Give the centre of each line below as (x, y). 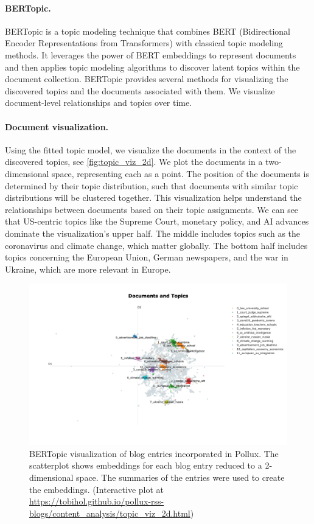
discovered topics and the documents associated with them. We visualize (140, 90)
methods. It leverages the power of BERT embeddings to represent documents (151, 54)
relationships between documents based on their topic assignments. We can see (152, 209)
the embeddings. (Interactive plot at (97, 489)
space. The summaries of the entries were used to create (180, 477)
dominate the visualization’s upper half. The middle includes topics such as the (153, 233)
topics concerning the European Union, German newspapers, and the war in (147, 257)
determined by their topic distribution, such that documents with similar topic (152, 185)
